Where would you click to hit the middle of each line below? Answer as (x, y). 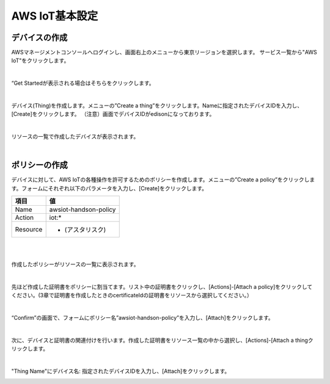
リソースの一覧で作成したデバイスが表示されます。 (75, 137)
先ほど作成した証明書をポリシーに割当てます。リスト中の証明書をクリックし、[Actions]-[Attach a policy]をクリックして (162, 286)
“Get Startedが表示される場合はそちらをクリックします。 (83, 83)
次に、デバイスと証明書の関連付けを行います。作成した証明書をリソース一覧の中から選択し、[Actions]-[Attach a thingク (163, 340)
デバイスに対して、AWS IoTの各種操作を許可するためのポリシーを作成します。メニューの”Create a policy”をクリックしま (163, 179)
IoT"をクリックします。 (40, 60)
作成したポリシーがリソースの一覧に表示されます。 (75, 264)
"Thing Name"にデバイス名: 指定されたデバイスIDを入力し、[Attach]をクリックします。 (121, 371)
